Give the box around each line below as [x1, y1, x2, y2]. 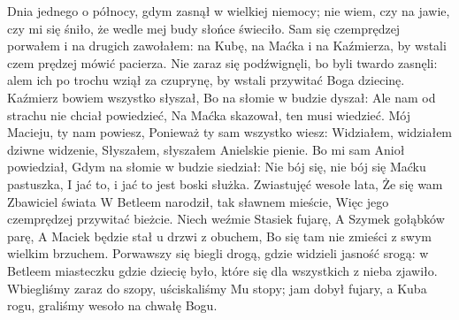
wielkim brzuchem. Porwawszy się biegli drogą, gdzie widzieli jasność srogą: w [7, 244, 429, 263]
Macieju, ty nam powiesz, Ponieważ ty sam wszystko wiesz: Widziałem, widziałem [7, 123, 453, 141]
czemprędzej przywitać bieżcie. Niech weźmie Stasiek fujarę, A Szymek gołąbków [7, 210, 445, 228]
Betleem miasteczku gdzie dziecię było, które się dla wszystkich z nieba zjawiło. [7, 261, 438, 279]
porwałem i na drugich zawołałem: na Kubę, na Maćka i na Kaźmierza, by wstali [7, 36, 447, 55]
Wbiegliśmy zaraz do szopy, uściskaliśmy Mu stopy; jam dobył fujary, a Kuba [7, 278, 427, 297]
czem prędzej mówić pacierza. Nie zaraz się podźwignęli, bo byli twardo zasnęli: [7, 53, 438, 72]
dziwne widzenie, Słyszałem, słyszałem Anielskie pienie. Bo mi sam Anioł [7, 140, 405, 158]
